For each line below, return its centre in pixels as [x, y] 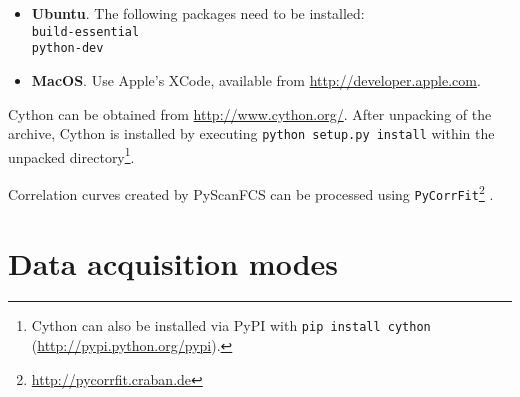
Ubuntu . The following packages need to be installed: [198, 13]
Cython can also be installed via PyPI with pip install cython [231, 325]
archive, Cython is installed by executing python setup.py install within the [251, 133]
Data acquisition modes [173, 262]
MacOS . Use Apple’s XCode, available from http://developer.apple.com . [256, 79]
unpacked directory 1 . [71, 155]
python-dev [67, 48]
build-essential [85, 31]
